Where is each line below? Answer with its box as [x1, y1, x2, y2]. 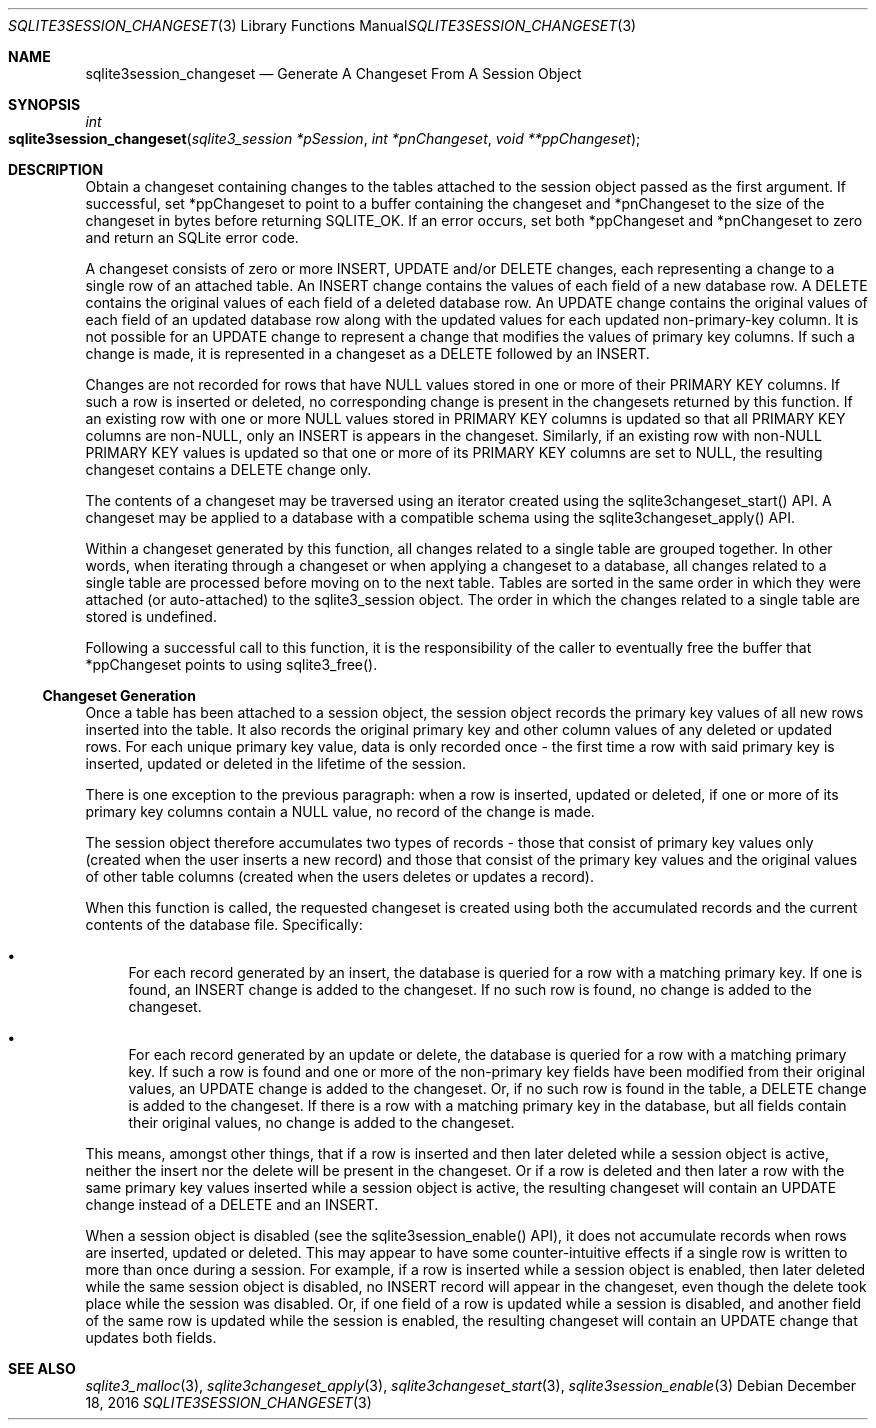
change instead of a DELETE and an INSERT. [85, 1196, 379, 1213]
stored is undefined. [85, 608, 217, 625]
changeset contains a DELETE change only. [85, 461, 372, 478]
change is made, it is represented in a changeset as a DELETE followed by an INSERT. [85, 345, 650, 362]
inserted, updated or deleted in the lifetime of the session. [85, 755, 467, 772]
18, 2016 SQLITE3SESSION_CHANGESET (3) [85, 1394, 372, 1411]
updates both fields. [85, 1329, 217, 1346]
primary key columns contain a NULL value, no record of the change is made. [85, 803, 595, 820]
